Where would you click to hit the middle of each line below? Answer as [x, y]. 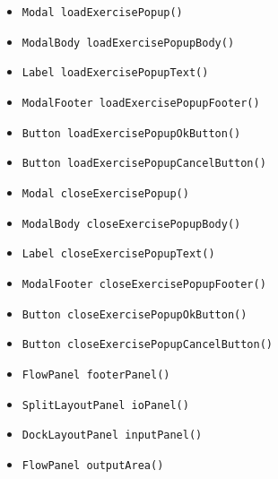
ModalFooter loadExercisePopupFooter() [141, 103]
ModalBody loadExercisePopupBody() [128, 43]
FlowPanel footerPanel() [96, 374]
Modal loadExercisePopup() [102, 13]
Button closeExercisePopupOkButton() [135, 314]
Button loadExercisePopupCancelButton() [144, 164]
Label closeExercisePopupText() [118, 254]
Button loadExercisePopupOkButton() [131, 133]
